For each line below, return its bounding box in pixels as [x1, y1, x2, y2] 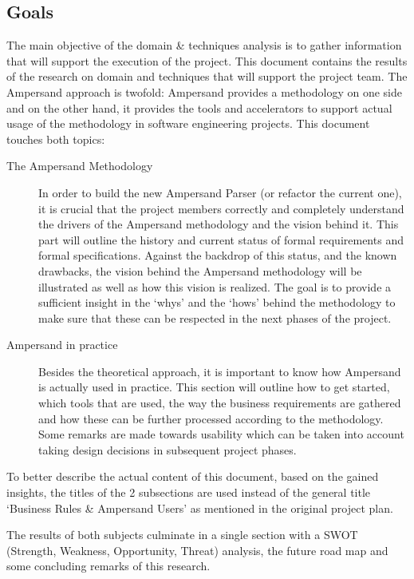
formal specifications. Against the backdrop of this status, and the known [38, 247, 397, 264]
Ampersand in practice [6, 336, 118, 353]
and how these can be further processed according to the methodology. [38, 410, 384, 426]
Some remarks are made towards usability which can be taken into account [38, 426, 404, 442]
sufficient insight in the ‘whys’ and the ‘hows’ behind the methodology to [38, 294, 396, 311]
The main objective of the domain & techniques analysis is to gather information [6, 37, 402, 54]
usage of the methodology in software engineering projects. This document [6, 115, 370, 132]
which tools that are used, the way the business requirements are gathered [38, 395, 401, 411]
